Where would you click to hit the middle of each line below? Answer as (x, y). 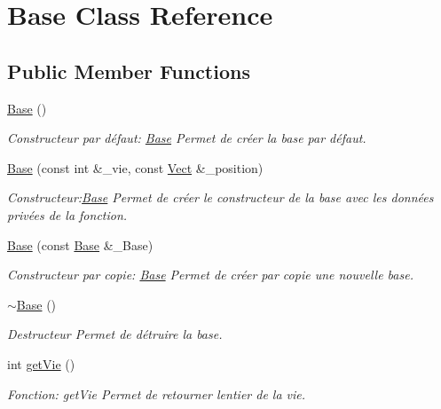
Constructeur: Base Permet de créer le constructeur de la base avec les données (220, 197)
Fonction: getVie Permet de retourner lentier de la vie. (157, 393)
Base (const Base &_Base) (80, 244)
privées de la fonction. (67, 214)
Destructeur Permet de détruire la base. (115, 334)
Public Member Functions (129, 71)
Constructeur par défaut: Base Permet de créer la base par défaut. (187, 138)
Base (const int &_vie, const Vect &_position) (135, 167)
